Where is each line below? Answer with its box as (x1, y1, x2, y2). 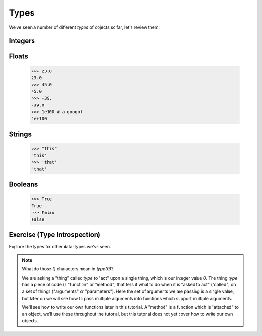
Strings (9, 130, 32, 138)
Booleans (9, 180, 38, 189)
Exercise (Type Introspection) (9, 231, 101, 239)
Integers (9, 37, 35, 45)
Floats (9, 53, 29, 61)
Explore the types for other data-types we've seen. (9, 244, 111, 249)
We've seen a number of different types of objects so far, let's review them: (9, 24, 160, 30)
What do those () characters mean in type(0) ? (22, 266, 114, 272)
